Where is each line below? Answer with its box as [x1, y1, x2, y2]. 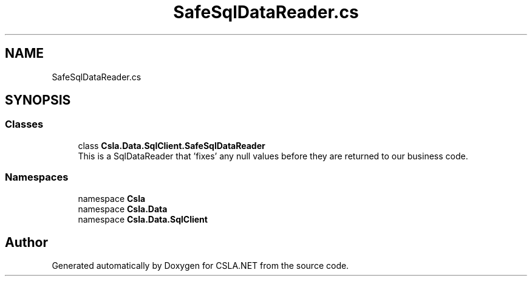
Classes [5, 118, 44, 131]
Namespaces [5, 171, 69, 184]
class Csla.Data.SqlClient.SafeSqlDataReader [78, 140, 265, 151]
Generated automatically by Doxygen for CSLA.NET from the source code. [52, 260, 349, 271]
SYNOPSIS [5, 92, 71, 108]
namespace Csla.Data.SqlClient [78, 213, 208, 224]
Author [5, 234, 48, 250]
